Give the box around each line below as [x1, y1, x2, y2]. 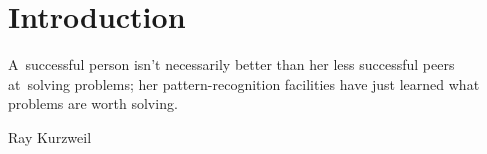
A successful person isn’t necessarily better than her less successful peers [8, 54, 455, 75]
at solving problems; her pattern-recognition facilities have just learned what [8, 73, 480, 94]
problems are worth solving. [8, 93, 178, 114]
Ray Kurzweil [8, 126, 92, 147]
